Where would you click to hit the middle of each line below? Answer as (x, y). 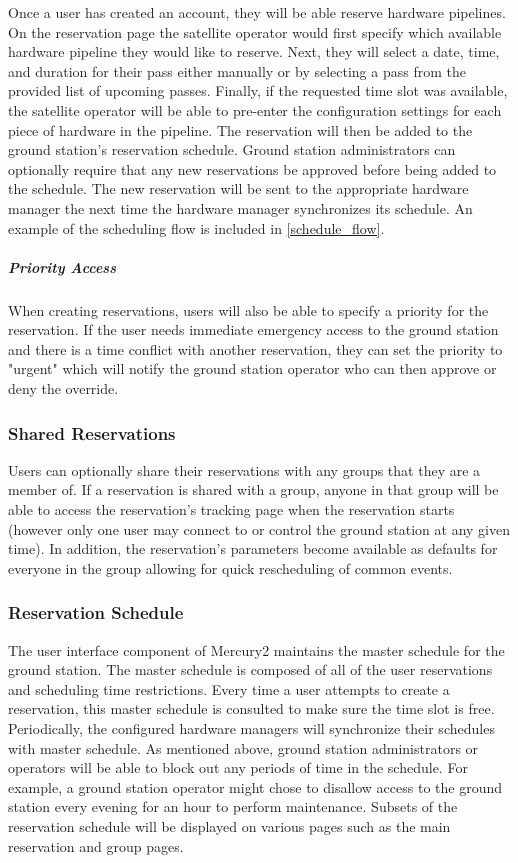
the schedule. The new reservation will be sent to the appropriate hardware (238, 188)
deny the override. (63, 388)
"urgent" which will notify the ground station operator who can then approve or (252, 368)
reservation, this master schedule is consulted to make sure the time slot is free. (251, 708)
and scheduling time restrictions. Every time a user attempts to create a (229, 688)
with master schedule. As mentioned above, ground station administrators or (243, 747)
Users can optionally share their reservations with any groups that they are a (244, 469)
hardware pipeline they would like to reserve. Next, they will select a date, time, (254, 51)
